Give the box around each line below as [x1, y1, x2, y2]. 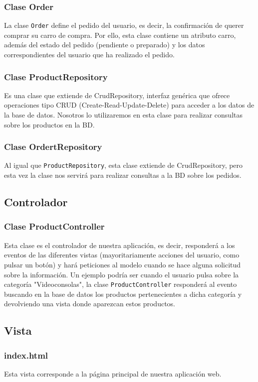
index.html [4, 349, 48, 361]
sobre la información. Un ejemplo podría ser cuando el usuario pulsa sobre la [4, 269, 239, 279]
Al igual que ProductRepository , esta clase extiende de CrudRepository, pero [4, 160, 243, 170]
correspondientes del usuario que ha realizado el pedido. [4, 49, 175, 60]
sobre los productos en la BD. [4, 119, 95, 129]
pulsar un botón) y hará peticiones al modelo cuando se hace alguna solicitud [4, 259, 241, 269]
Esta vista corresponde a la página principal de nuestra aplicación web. [4, 368, 222, 379]
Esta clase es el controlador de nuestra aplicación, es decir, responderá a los [4, 240, 235, 250]
